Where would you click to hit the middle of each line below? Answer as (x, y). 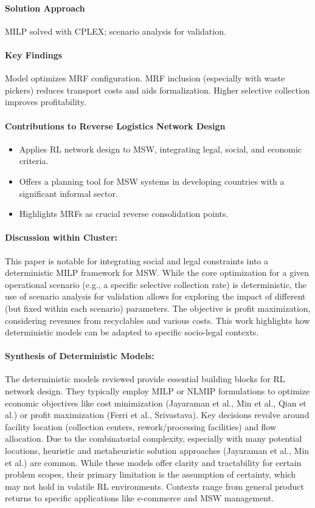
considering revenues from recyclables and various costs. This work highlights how (157, 320)
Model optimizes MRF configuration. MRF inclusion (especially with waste (145, 78)
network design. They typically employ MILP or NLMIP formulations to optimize (157, 391)
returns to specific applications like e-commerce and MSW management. (140, 498)
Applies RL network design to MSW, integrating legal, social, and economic (161, 149)
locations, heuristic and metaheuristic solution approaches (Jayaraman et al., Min (157, 451)
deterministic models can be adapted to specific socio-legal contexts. (132, 332)
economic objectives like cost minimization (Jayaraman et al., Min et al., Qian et (156, 403)
